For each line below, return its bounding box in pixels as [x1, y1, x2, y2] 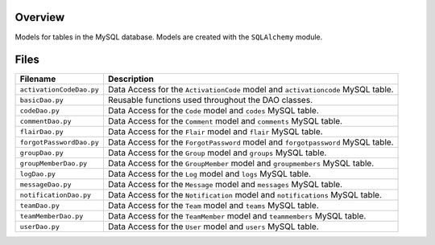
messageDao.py [19, 180, 72, 189]
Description [107, 73, 155, 84]
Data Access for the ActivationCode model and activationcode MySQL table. [107, 84, 394, 96]
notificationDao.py [19, 190, 92, 199]
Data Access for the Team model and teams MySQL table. [107, 200, 319, 211]
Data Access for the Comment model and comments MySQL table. [107, 116, 342, 127]
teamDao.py [19, 201, 60, 210]
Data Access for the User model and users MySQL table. [107, 221, 319, 232]
